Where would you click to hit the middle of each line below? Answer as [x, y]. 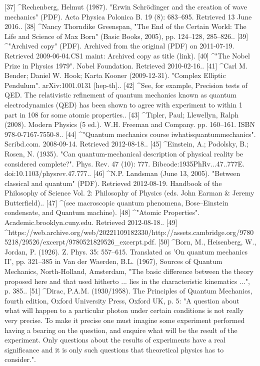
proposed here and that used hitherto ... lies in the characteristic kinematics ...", [127, 281]
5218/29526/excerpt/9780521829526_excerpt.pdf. [80, 242]
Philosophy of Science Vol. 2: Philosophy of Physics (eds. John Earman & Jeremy [129, 193]
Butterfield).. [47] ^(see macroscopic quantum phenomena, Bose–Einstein [116, 202]
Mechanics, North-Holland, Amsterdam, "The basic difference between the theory [129, 271]
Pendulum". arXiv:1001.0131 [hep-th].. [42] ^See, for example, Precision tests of [126, 85]
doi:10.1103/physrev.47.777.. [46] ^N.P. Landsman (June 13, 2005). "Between [122, 173]
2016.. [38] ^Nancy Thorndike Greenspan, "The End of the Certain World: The [125, 26]
